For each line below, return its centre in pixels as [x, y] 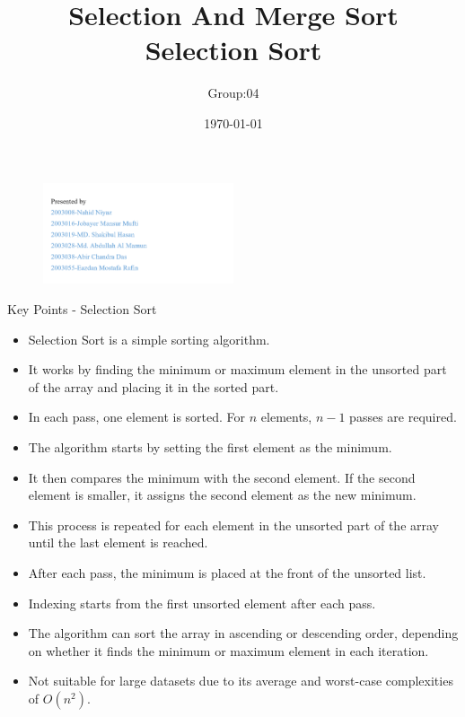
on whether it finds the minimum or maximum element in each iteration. [228, 650]
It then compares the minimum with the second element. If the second [222, 477]
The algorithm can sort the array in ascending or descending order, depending [243, 633]
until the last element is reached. [118, 542]
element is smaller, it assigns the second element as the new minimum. [222, 495]
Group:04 [233, 93]
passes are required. [403, 417]
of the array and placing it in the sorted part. [154, 386]
